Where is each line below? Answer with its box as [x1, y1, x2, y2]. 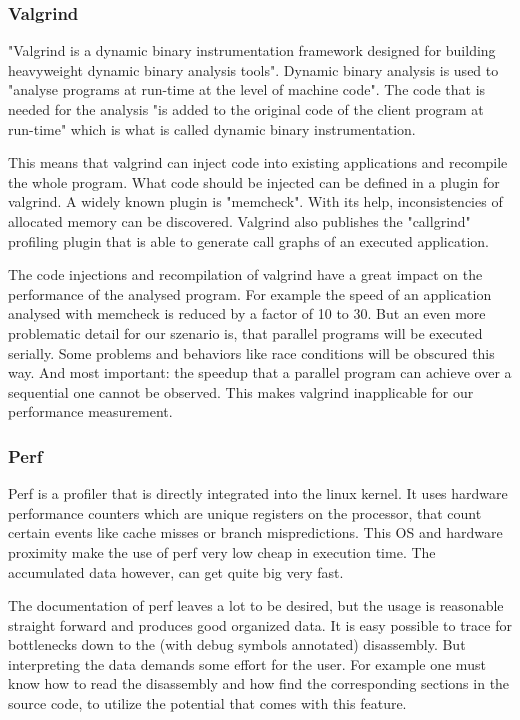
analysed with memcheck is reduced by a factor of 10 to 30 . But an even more [8, 303, 486, 324]
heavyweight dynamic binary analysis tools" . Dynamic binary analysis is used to [8, 59, 499, 80]
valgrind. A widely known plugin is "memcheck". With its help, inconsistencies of [8, 191, 503, 212]
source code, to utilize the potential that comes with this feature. [8, 693, 407, 714]
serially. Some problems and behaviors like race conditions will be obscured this [8, 342, 495, 363]
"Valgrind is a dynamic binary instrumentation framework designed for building [8, 40, 496, 61]
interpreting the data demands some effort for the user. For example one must [8, 653, 486, 674]
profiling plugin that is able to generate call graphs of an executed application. [8, 230, 489, 251]
